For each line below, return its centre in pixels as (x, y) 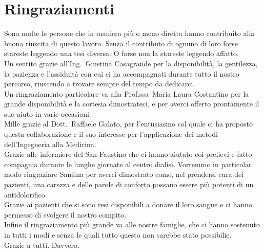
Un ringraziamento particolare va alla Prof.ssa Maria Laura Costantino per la (127, 93)
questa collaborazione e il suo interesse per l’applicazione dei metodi (111, 134)
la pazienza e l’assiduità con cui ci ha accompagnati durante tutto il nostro (122, 73)
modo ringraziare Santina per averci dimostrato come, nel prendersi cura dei (124, 174)
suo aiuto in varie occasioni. (48, 113)
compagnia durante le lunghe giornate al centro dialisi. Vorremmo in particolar (128, 164)
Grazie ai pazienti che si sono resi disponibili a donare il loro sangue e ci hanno (128, 204)
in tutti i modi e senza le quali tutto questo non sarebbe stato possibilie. (118, 235)
